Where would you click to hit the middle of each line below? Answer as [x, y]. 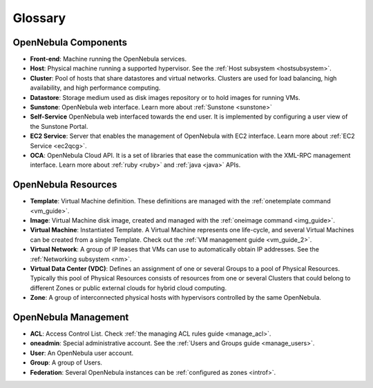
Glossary [39, 18]
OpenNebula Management [71, 317]
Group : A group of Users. [66, 363]
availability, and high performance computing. [95, 88]
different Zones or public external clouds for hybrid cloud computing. [128, 288]
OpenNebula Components [70, 42]
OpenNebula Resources [65, 185]
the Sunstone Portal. [59, 126]
